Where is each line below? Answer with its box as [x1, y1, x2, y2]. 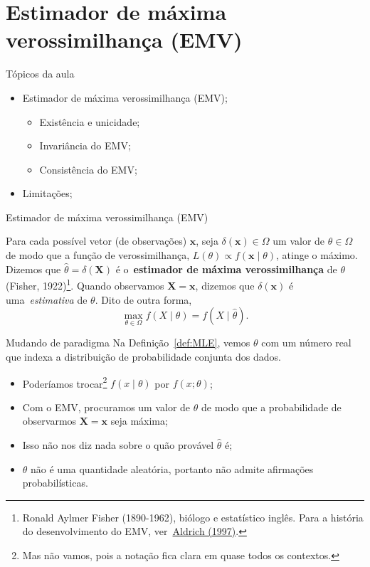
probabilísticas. [22, 475, 88, 490]
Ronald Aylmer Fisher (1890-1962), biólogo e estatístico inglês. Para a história [22, 509, 364, 524]
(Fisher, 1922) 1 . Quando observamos [6, 276, 164, 292]
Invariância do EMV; [39, 138, 131, 153]
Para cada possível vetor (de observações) [6, 233, 187, 248]
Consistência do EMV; [39, 161, 137, 176]
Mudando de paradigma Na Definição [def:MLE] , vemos [6, 335, 250, 350]
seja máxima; [110, 413, 168, 428]
